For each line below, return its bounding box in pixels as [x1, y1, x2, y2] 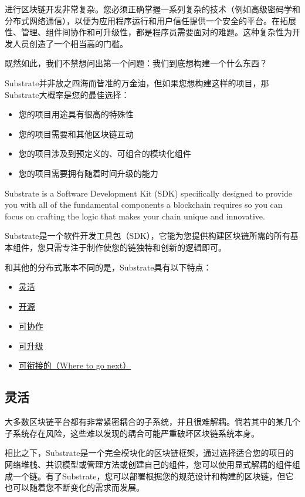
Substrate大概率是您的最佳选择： [5, 88, 130, 100]
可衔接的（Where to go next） [18, 359, 131, 371]
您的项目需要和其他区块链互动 [18, 127, 134, 140]
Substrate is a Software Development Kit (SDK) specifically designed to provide [5, 187, 293, 199]
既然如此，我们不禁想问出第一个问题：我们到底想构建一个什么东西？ [5, 57, 267, 69]
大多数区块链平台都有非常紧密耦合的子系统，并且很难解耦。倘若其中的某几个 [5, 415, 300, 428]
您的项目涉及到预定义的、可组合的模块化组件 [18, 147, 191, 160]
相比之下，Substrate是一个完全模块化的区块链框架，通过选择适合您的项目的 [5, 447, 294, 459]
